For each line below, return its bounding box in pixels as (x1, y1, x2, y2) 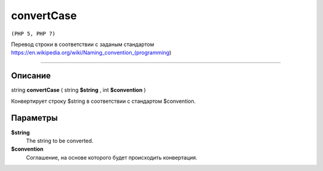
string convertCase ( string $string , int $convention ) (11, 87, 146, 94)
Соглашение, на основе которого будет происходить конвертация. (26, 154, 197, 161)
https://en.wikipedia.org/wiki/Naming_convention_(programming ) (11, 49, 172, 56)
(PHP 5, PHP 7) (11, 30, 56, 37)
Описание (11, 71, 51, 81)
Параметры (11, 113, 58, 123)
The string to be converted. (26, 137, 94, 144)
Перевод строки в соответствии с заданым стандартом (11, 41, 155, 48)
